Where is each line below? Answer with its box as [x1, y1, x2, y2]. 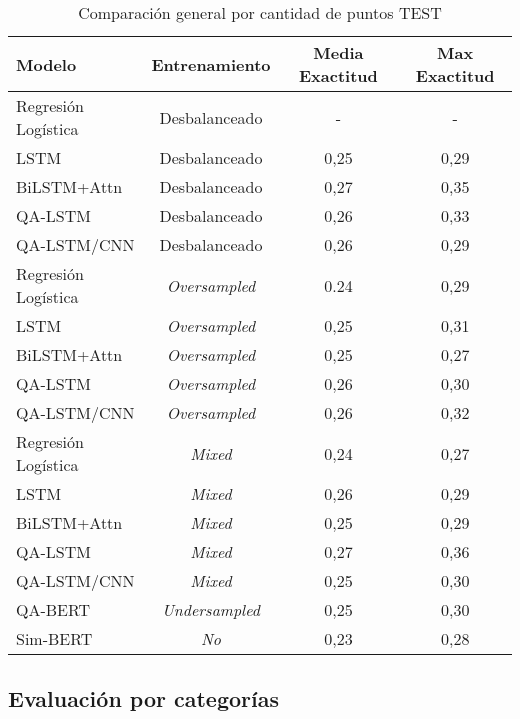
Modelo [16, 52, 77, 76]
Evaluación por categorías [8, 683, 280, 714]
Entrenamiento [151, 52, 271, 76]
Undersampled [161, 598, 260, 621]
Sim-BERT [16, 627, 93, 650]
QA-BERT [16, 598, 91, 621]
